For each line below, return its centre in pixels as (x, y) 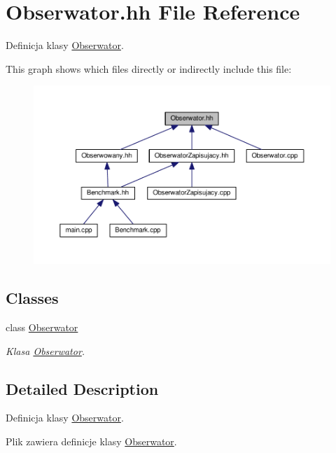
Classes (32, 298)
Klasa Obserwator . (45, 350)
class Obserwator (42, 327)
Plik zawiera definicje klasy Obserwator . (91, 441)
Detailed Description (82, 388)
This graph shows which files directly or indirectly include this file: (149, 68)
